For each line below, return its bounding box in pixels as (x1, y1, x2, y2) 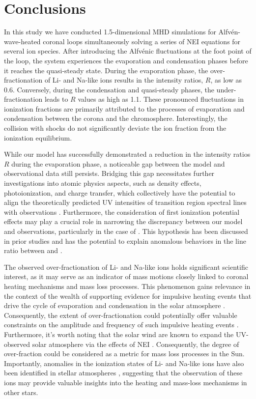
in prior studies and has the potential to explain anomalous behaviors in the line (4, 235, 246, 246)
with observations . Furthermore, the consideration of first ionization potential (4, 206, 240, 217)
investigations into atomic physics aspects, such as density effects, (4, 178, 201, 188)
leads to (44, 94, 68, 104)
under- (216, 84, 236, 94)
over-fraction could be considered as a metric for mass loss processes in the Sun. (4, 348, 245, 359)
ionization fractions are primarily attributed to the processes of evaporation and (4, 103, 245, 114)
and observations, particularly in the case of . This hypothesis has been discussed (4, 226, 248, 236)
